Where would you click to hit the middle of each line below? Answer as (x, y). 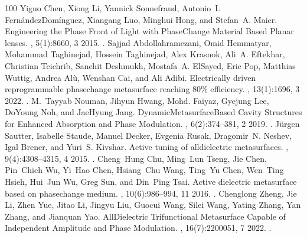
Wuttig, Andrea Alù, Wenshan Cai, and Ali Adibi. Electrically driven (130, 77)
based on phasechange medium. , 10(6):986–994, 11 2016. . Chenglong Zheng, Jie (151, 193)
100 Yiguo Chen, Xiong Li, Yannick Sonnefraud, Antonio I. (113, 8)
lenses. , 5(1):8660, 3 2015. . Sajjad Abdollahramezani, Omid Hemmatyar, (138, 42)
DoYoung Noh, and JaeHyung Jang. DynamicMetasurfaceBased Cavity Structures (153, 112)
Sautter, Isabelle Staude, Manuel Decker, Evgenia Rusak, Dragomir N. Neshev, (148, 135)
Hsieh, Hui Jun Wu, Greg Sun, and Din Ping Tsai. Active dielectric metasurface (151, 181)
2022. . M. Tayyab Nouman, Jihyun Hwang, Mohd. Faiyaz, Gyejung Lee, (137, 100)
